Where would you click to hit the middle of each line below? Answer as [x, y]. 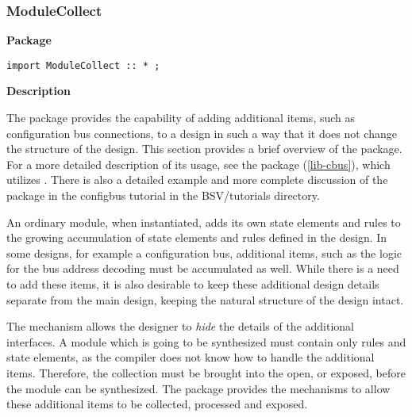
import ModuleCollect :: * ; [83, 65]
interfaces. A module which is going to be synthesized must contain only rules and [206, 341]
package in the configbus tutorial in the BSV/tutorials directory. [163, 195]
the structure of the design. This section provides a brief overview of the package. [204, 149]
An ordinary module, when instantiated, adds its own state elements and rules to [204, 222]
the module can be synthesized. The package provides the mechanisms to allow [198, 388]
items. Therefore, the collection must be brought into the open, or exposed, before [206, 372]
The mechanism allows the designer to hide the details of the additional [180, 326]
